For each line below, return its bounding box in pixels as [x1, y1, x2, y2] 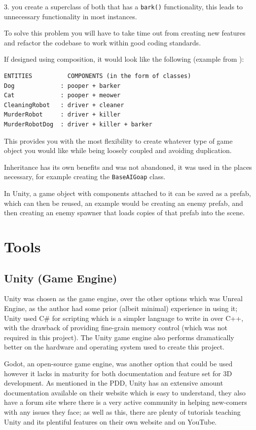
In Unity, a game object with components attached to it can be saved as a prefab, [4, 188, 251, 198]
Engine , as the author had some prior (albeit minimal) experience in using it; [4, 303, 238, 313]
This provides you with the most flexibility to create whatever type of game [4, 135, 233, 146]
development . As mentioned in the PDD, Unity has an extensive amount [4, 378, 223, 388]
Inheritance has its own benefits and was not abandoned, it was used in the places [4, 161, 252, 172]
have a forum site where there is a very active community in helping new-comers [4, 397, 247, 407]
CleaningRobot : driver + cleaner [4, 101, 124, 109]
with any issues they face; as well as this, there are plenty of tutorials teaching [4, 406, 241, 417]
